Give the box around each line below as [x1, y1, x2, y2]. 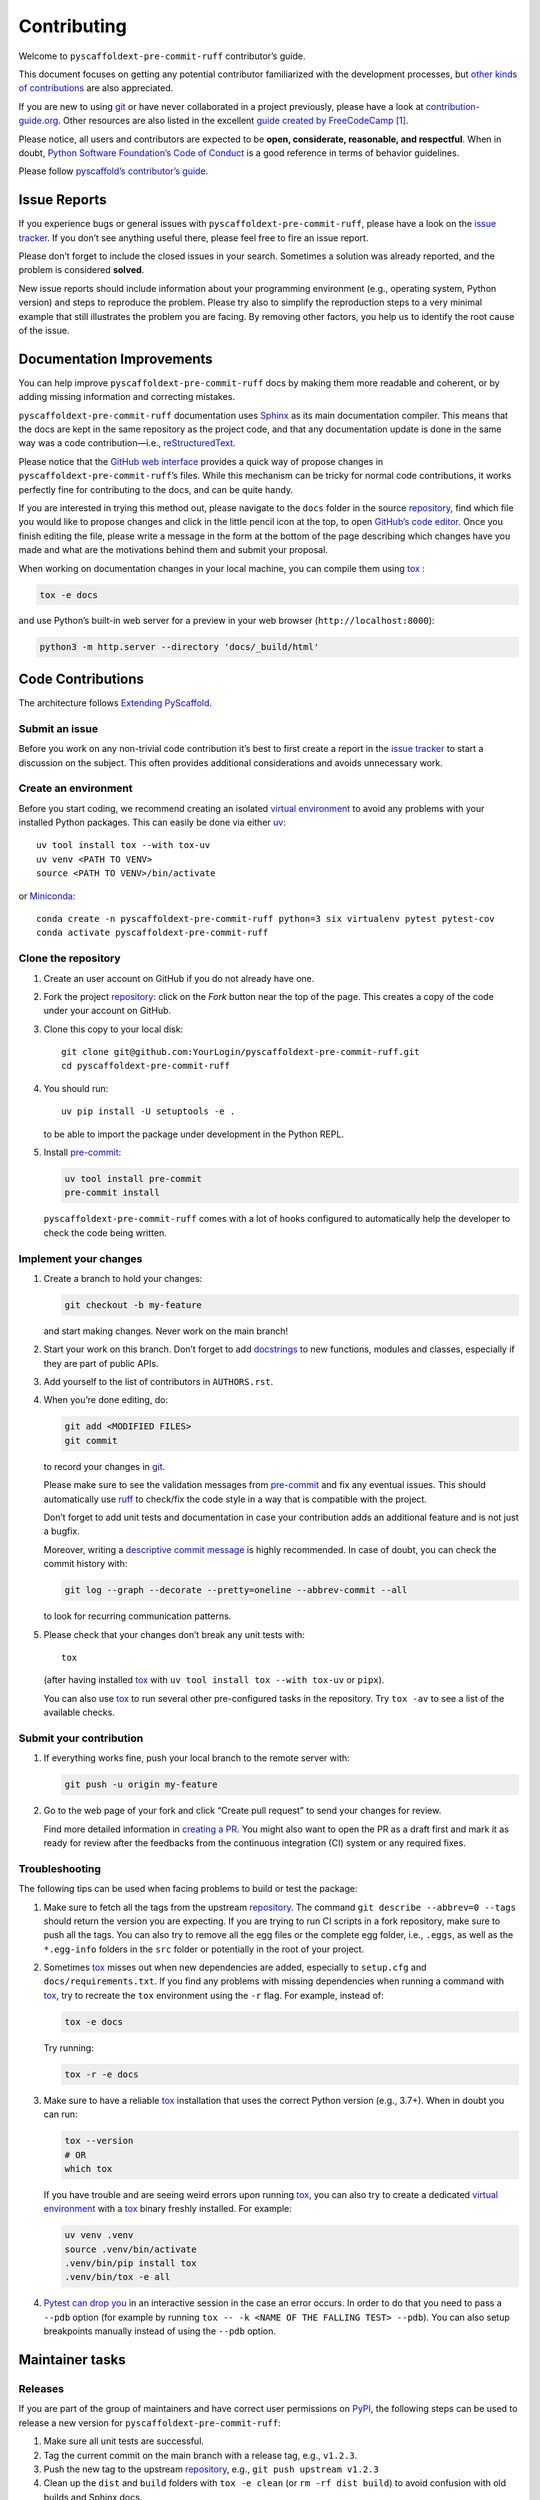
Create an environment [18, 781, 133, 795]
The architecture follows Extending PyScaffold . [18, 696, 213, 709]
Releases [18, 2382, 65, 2396]
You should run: [43, 1082, 109, 1094]
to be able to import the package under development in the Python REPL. [43, 1128, 345, 1140]
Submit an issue [18, 721, 99, 735]
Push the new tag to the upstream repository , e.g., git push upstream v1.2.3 [43, 2463, 379, 2475]
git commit [64, 1435, 118, 1446]
